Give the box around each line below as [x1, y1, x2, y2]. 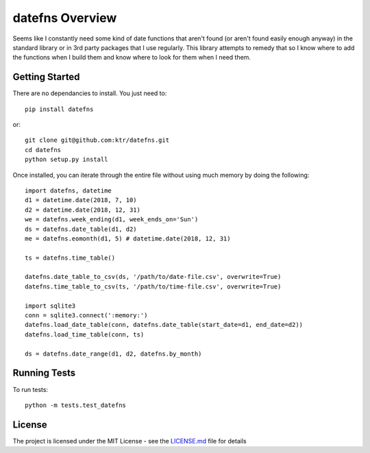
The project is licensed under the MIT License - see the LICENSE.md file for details [12, 437, 247, 445]
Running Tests [12, 367, 75, 379]
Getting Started [12, 71, 80, 83]
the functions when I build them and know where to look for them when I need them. [12, 53, 251, 62]
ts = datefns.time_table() [25, 254, 116, 262]
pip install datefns [25, 105, 94, 113]
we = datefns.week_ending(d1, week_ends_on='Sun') [25, 216, 199, 223]
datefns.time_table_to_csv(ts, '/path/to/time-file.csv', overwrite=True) [25, 282, 282, 291]
